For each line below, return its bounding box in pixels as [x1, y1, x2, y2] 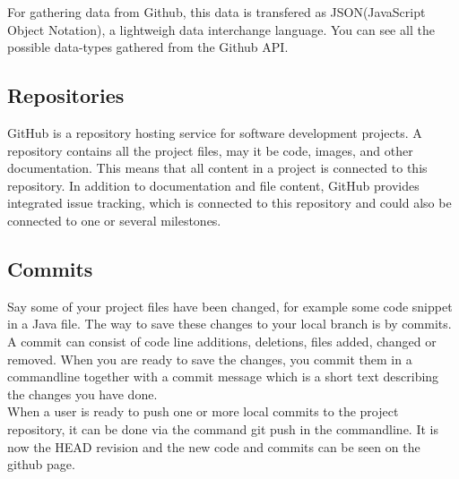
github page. [7, 455, 75, 474]
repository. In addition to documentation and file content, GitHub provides [7, 175, 420, 194]
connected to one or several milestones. [7, 210, 221, 229]
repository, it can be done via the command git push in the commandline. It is [7, 419, 438, 438]
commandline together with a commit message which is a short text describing [7, 367, 439, 386]
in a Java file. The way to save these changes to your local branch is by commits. [7, 314, 452, 333]
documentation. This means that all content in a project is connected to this [7, 158, 428, 177]
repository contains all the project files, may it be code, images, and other [7, 141, 413, 159]
